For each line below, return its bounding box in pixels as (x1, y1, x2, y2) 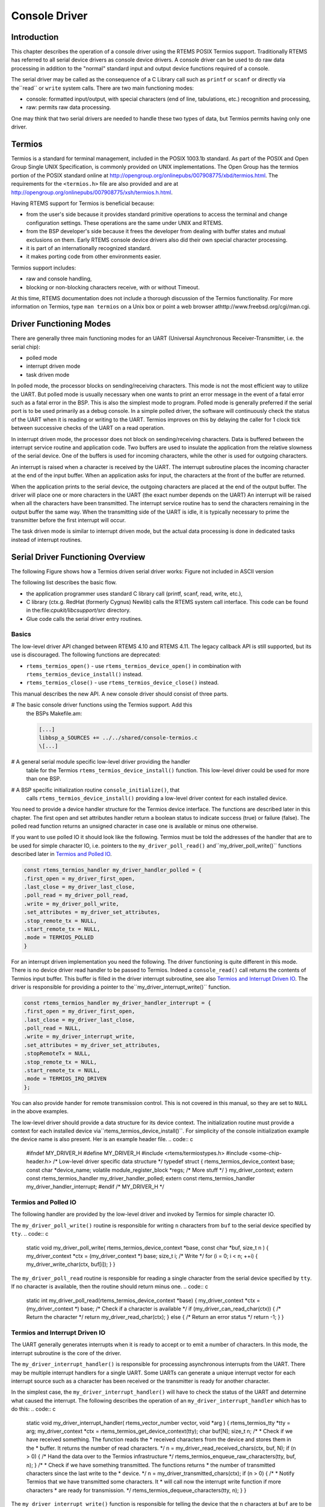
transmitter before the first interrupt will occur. (11, 517, 126, 524)
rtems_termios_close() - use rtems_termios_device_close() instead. (26, 679, 219, 687)
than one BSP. (26, 775, 61, 782)
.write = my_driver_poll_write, (23, 900, 120, 907)
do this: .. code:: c (11, 1405, 56, 1413)
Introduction (11, 32, 59, 42)
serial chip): (11, 343, 40, 350)
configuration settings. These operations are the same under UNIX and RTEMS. (26, 219, 223, 226)
